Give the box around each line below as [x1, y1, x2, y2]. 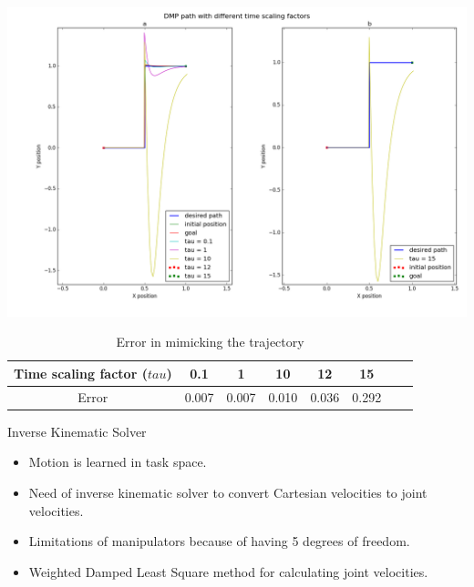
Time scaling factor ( [14, 363, 148, 382]
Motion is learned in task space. [28, 452, 207, 471]
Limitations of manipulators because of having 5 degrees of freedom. [28, 531, 410, 551]
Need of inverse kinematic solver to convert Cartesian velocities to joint [28, 482, 428, 501]
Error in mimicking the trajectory [116, 332, 304, 351]
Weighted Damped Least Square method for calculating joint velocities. [28, 562, 428, 581]
